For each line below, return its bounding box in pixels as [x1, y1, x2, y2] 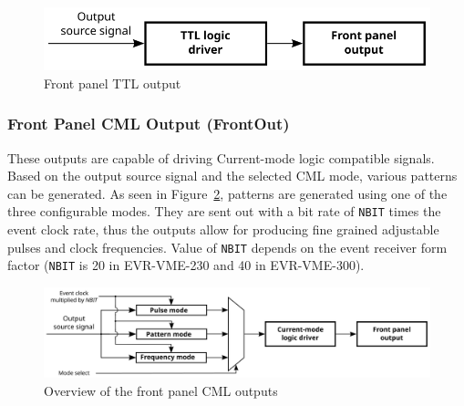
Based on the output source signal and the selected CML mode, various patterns [7, 166, 458, 185]
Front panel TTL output [44, 73, 181, 92]
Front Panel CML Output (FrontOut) [7, 112, 290, 135]
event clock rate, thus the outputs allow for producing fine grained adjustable [7, 220, 439, 239]
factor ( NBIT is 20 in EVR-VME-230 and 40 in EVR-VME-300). [7, 255, 365, 275]
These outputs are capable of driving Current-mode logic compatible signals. [7, 148, 435, 167]
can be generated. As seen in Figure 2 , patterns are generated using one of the [7, 183, 448, 203]
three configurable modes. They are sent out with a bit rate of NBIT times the [7, 202, 441, 221]
